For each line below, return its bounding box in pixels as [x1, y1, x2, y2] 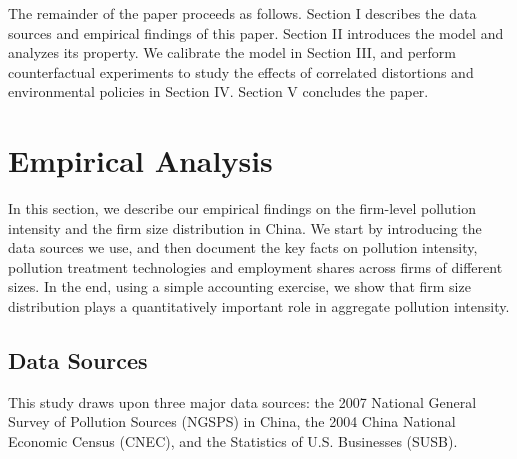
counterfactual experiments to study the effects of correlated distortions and [8, 61, 474, 82]
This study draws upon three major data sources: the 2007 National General [8, 391, 477, 412]
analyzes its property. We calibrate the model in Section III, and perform [8, 42, 456, 63]
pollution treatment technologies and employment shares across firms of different [8, 256, 503, 277]
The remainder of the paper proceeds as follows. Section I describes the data [8, 3, 477, 23]
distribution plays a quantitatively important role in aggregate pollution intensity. [8, 296, 510, 317]
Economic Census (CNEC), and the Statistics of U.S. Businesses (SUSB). [8, 431, 458, 452]
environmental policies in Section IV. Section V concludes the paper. [8, 81, 429, 102]
